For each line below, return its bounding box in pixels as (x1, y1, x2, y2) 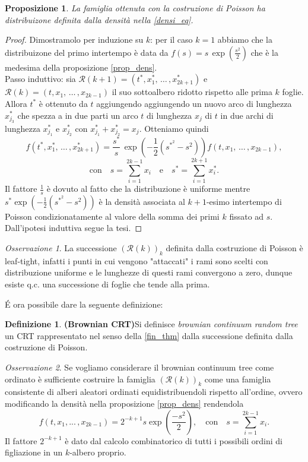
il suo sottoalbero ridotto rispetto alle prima (112, 86, 272, 98)
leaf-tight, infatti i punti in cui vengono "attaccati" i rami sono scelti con (5, 254, 268, 267)
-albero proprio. (69, 446, 126, 458)
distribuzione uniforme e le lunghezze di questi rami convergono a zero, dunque (5, 266, 293, 279)
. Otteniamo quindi (139, 122, 209, 134)
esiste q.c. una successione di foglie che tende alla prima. (5, 278, 210, 290)
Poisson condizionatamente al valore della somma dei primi (5, 210, 220, 222)
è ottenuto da (39, 97, 88, 109)
